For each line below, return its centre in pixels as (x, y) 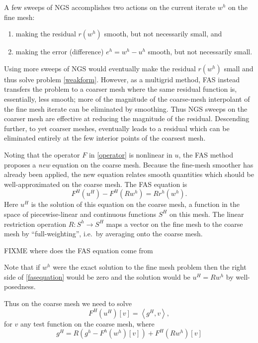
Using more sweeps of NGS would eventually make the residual (100, 68)
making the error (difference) (60, 52)
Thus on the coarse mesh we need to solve (68, 303)
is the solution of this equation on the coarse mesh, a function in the (135, 204)
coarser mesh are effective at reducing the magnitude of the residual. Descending (127, 118)
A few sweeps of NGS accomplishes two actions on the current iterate (110, 7)
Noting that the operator (42, 154)
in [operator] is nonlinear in (130, 154)
